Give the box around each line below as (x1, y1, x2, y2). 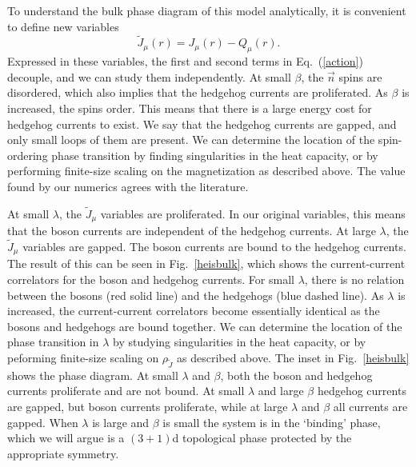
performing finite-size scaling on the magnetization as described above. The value (7, 162, 406, 179)
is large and (92, 413, 150, 430)
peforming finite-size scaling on (7, 349, 159, 366)
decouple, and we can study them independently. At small (7, 68, 291, 85)
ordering (7, 146, 48, 163)
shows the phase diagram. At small (7, 366, 178, 383)
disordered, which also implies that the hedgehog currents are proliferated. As (7, 84, 388, 101)
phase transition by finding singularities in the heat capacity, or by (51, 146, 378, 163)
